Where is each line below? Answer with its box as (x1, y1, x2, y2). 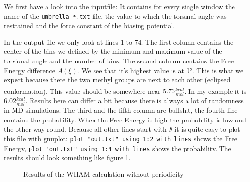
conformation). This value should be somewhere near (4, 86, 161, 96)
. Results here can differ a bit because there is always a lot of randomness (25, 95, 244, 106)
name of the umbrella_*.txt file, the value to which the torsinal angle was (4, 11, 227, 21)
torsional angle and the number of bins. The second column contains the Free (4, 56, 234, 66)
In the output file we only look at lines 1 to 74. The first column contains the (4, 36, 234, 46)
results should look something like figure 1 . (4, 152, 131, 163)
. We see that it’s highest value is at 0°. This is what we (77, 65, 244, 75)
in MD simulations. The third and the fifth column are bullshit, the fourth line (4, 105, 238, 115)
